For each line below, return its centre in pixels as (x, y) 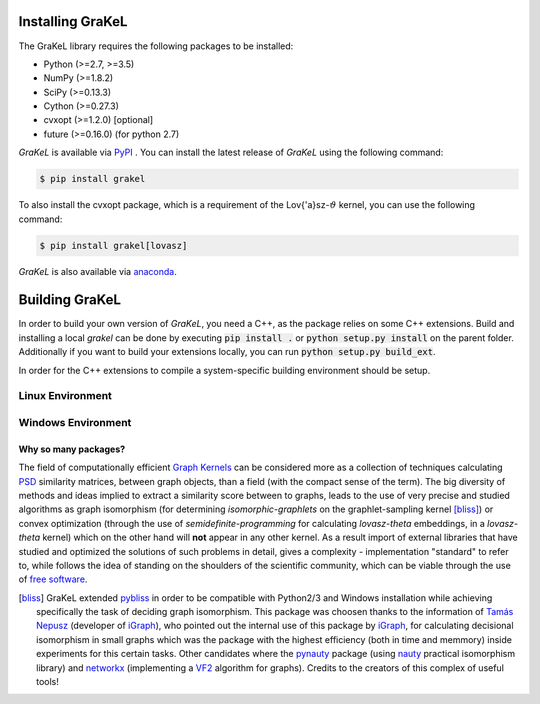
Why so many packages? (72, 449)
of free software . (53, 579)
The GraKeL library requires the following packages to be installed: (156, 46)
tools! (48, 682)
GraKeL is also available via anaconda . (97, 271)
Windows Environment (75, 422)
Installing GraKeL (73, 21)
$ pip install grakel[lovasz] (113, 245)
